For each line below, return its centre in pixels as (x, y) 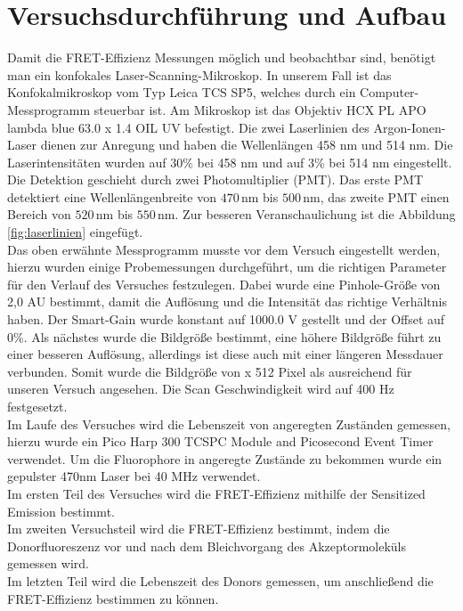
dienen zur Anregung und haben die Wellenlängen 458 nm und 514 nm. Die (247, 145)
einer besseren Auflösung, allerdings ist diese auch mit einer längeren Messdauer (225, 354)
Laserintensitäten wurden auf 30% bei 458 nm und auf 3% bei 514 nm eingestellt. (230, 162)
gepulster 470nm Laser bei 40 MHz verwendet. (134, 476)
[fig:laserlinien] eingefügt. (75, 232)
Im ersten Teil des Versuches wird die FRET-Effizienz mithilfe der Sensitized (216, 493)
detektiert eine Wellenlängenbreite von (112, 196)
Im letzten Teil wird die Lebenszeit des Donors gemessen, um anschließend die (220, 580)
